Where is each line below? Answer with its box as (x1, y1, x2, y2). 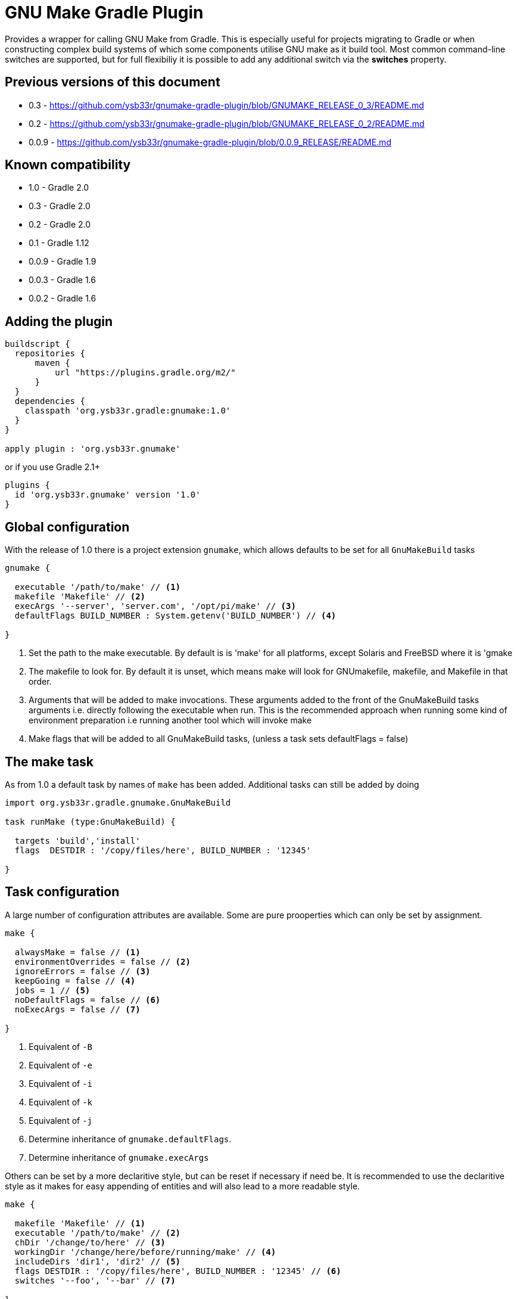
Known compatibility (5, 157, 131, 173)
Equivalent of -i (29, 1078, 93, 1089)
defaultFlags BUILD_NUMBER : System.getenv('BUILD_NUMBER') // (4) (14, 611, 337, 621)
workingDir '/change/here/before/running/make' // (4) (14, 1247, 276, 1257)
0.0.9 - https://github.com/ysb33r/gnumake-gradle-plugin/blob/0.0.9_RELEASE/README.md (29, 136, 391, 147)
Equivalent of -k (29, 1096, 93, 1107)
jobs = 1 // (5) (14, 985, 91, 995)
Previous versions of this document (5, 74, 220, 90)
